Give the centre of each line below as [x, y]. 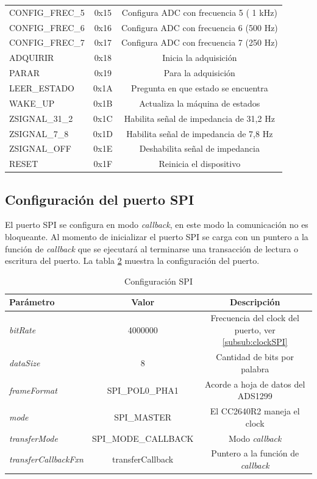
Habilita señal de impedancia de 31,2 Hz [199, 118]
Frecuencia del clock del [255, 318]
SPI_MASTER [143, 417]
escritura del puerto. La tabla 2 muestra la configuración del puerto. [132, 261]
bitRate [23, 329]
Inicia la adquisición [200, 58]
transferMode [34, 438]
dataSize [25, 363]
